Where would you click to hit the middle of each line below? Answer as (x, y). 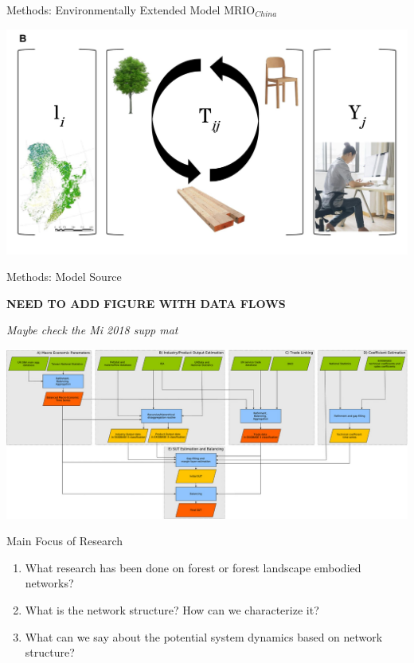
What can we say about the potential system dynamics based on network (204, 636)
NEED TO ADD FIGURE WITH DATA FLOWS (146, 303)
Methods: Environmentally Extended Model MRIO (131, 10)
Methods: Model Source (64, 277)
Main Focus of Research (65, 541)
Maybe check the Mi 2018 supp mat (92, 330)
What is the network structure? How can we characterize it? (172, 609)
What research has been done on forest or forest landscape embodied (193, 567)
